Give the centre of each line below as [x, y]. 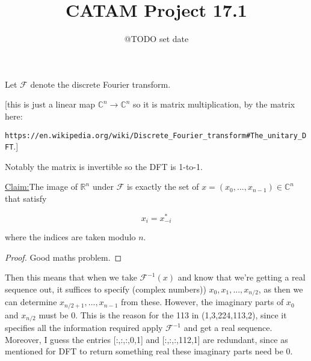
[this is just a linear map [50, 104]
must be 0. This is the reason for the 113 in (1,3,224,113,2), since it [163, 314]
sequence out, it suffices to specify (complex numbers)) [106, 289]
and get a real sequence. [228, 328]
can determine [31, 302]
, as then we [281, 289]
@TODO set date [156, 39]
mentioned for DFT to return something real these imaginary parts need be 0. [149, 351]
